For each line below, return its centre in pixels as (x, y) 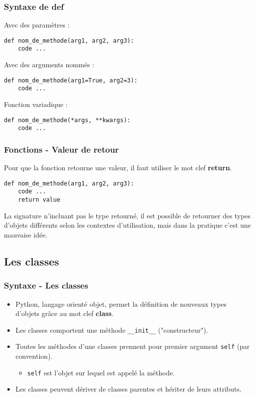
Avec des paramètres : (37, 25)
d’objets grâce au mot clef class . (64, 313)
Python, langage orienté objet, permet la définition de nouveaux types (121, 304)
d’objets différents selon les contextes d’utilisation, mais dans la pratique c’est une (127, 225)
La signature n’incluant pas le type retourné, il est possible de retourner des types (127, 215)
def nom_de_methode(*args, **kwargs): (67, 120)
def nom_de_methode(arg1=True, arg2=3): (71, 80)
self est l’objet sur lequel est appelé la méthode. (101, 372)
